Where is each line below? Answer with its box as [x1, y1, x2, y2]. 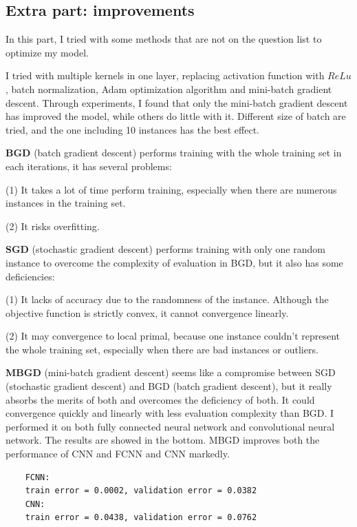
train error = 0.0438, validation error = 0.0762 [25, 513, 257, 523]
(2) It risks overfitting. [6, 218, 100, 233]
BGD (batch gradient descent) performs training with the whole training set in [6, 145, 342, 160]
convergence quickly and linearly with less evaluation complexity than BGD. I [6, 406, 334, 420]
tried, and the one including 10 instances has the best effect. [6, 122, 259, 136]
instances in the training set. [6, 196, 126, 210]
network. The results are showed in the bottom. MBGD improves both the [6, 433, 320, 447]
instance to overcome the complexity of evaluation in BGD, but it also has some [6, 255, 343, 269]
